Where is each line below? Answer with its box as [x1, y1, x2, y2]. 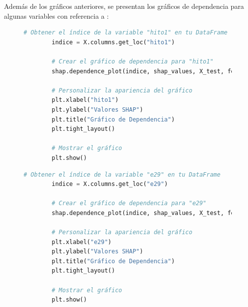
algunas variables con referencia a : [4, 10, 109, 21]
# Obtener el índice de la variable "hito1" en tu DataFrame [24, 29, 228, 36]
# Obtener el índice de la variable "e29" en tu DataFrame [24, 171, 220, 178]
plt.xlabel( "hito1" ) [52, 96, 119, 104]
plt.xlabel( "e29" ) [52, 238, 111, 246]
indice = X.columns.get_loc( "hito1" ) [52, 38, 175, 46]
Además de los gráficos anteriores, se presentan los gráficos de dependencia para [4, 1, 244, 11]
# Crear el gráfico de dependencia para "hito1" [52, 58, 214, 65]
